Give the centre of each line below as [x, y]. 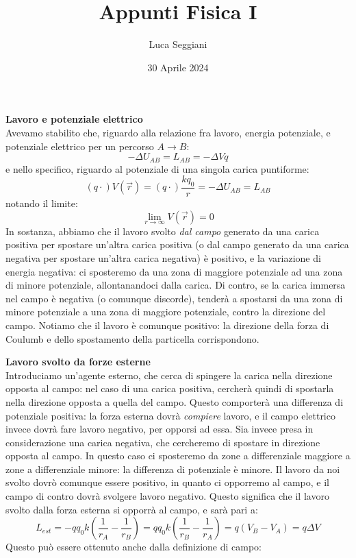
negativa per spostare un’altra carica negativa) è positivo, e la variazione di [163, 257]
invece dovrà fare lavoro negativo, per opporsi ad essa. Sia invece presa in [160, 429]
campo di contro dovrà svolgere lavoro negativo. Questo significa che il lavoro [167, 496]
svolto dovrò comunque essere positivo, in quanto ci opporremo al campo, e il [167, 482]
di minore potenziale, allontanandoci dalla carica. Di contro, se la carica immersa [176, 285]
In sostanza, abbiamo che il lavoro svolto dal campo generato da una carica [163, 231]
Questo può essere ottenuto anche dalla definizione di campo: [133, 547]
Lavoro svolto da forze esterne [78, 362]
